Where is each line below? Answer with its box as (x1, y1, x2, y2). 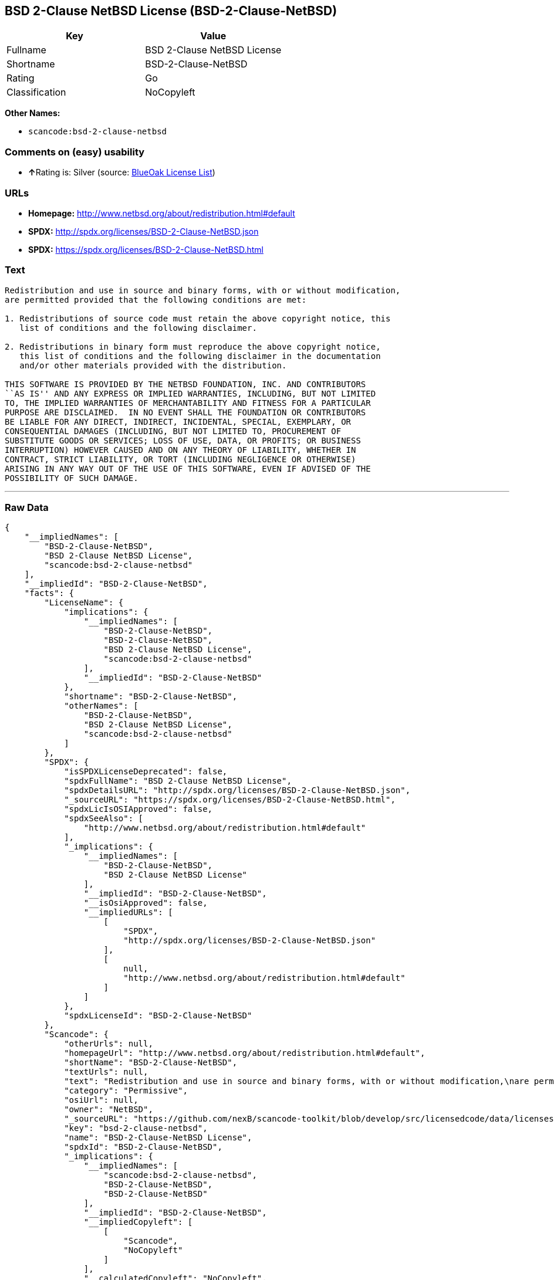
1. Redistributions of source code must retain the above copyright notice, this (5, 313, 391, 323)
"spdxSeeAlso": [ (64, 814, 144, 824)
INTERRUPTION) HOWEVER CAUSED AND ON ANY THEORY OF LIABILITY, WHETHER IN (5, 445, 356, 455)
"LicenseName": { (44, 598, 124, 608)
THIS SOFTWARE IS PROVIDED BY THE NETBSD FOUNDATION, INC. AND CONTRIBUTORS (5, 379, 366, 389)
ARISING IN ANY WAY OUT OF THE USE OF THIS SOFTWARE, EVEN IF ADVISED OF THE (5, 463, 371, 473)
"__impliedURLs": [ (83, 907, 173, 917)
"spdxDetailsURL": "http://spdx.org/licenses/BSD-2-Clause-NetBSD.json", (64, 785, 411, 795)
